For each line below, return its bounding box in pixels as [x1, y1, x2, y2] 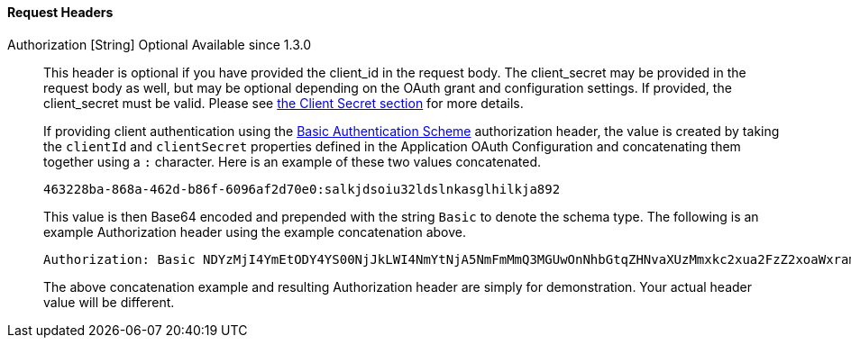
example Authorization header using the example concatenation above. [43, 223, 467, 240]
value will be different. [43, 294, 175, 310]
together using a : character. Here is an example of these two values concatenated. [43, 153, 542, 169]
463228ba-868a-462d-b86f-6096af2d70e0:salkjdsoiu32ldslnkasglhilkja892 [43, 181, 561, 196]
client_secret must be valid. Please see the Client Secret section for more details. [43, 95, 524, 111]
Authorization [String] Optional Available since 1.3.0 [7, 36, 312, 52]
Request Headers [7, 5, 114, 20]
